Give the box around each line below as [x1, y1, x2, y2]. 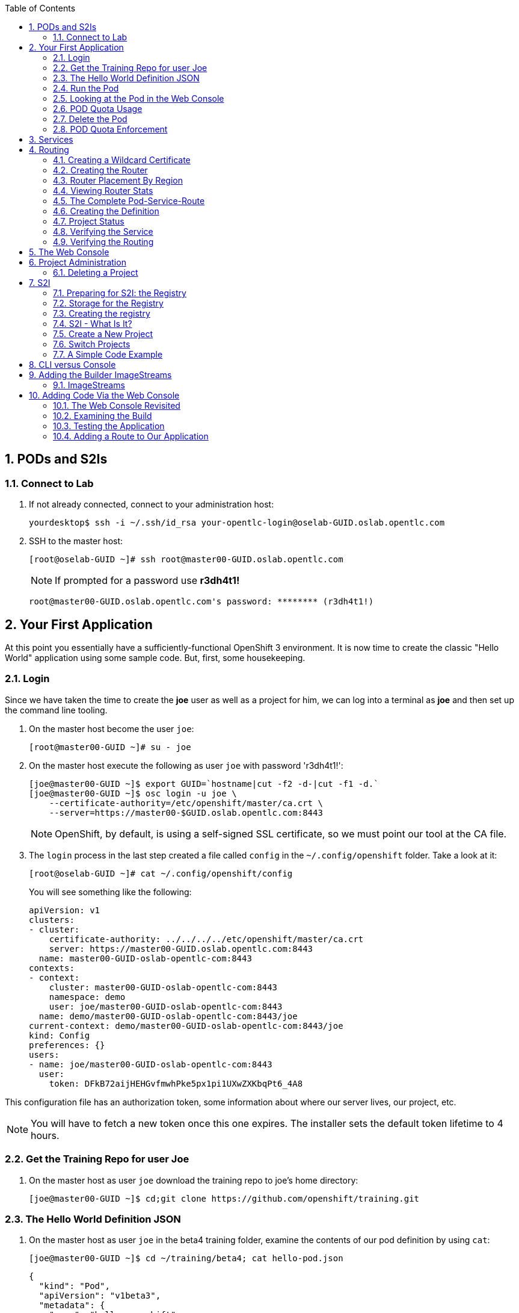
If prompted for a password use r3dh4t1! [55, 574, 240, 587]
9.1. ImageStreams [53, 380, 125, 390]
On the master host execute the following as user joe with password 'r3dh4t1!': [29, 760, 343, 771]
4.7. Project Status [53, 216, 124, 226]
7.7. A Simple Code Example [53, 349, 163, 359]
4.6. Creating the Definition [53, 206, 159, 216]
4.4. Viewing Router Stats [53, 185, 153, 196]
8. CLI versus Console [29, 359, 116, 370]
